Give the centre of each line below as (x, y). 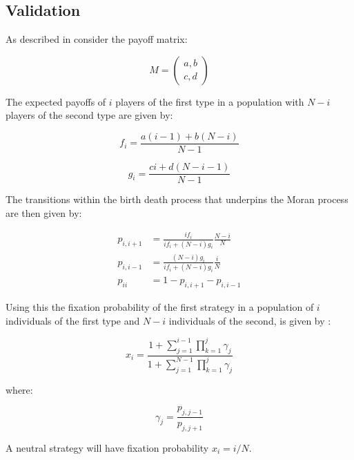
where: (19, 389)
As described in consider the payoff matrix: (97, 39)
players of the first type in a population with (210, 101)
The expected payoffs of (56, 101)
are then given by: (44, 212)
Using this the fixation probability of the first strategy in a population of (160, 307)
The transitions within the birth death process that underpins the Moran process (177, 199)
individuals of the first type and (73, 320)
